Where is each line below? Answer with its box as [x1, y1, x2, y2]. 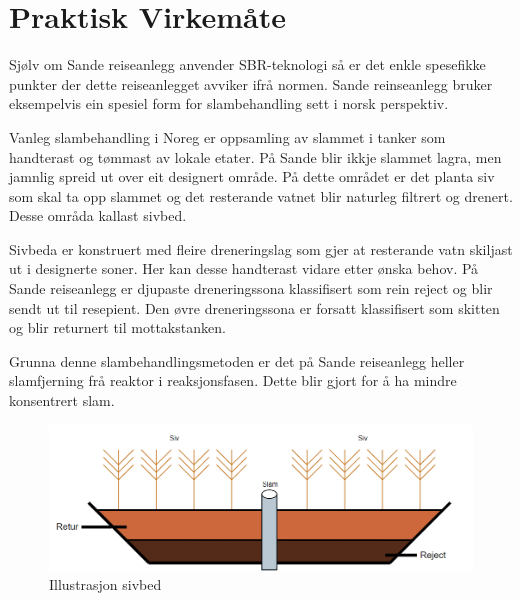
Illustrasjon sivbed [49, 574, 162, 595]
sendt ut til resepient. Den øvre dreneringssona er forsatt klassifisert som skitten [9, 297, 500, 318]
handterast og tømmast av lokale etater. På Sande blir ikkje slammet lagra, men [9, 146, 502, 167]
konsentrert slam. [9, 390, 115, 411]
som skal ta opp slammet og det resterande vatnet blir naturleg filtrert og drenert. [9, 185, 513, 206]
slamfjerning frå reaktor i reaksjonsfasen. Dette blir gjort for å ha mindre [9, 370, 457, 391]
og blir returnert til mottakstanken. [9, 317, 226, 338]
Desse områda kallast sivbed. [9, 205, 187, 226]
